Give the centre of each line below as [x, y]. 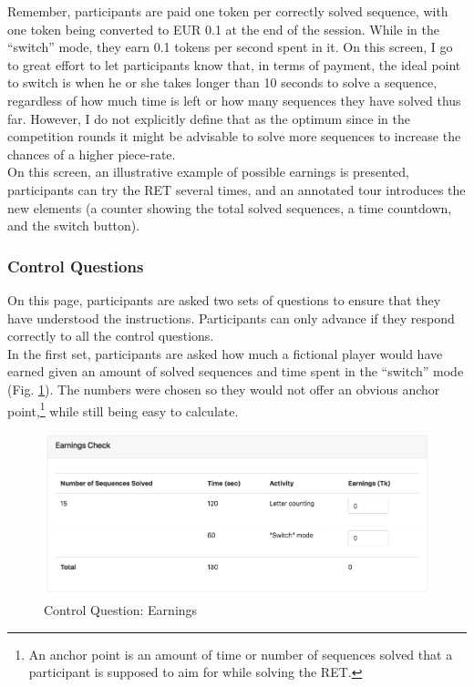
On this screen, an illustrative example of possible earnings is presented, [208, 172]
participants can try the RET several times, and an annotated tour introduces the [237, 189]
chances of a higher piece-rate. [92, 154]
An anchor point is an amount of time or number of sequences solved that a [241, 654]
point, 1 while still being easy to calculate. [123, 409]
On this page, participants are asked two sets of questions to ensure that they [224, 299]
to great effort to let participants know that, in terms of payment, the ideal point [234, 64]
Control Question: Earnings [121, 610]
